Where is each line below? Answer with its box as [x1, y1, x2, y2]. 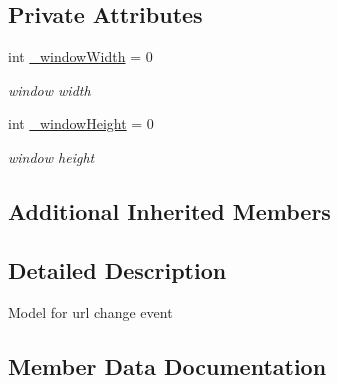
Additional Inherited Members [8, 195, 331, 226]
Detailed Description [8, 254, 227, 285]
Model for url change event [8, 301, 173, 322]
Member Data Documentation [8, 350, 327, 381]
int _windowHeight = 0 [8, 113, 154, 134]
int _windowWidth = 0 [8, 46, 153, 67]
